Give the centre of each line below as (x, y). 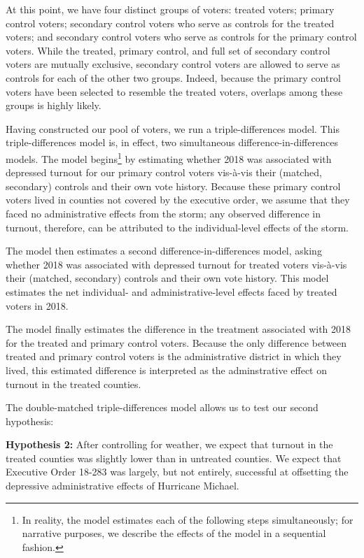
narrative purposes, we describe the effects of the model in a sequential (174, 533)
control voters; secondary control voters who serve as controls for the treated (170, 23)
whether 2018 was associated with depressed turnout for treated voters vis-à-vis (176, 264)
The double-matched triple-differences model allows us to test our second (162, 407)
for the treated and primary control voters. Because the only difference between (176, 342)
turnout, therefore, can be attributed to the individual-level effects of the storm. (177, 227)
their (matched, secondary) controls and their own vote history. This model (167, 278)
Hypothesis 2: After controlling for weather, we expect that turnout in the (169, 444)
